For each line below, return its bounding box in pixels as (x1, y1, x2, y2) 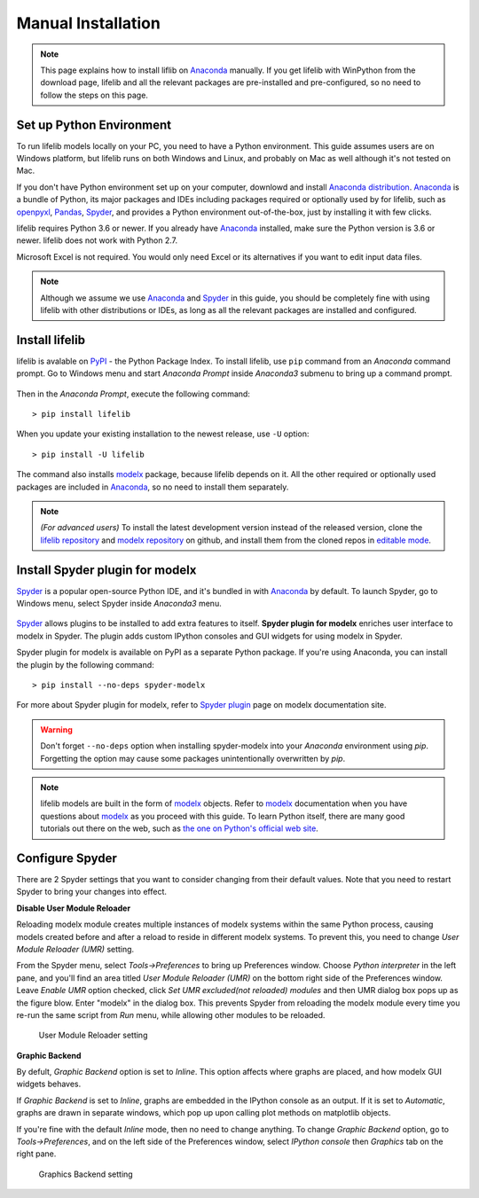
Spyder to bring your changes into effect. (16, 887, 168, 897)
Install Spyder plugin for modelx (16, 562, 197, 577)
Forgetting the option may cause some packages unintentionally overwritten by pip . (40, 753, 346, 763)
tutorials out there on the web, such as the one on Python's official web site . (40, 823, 318, 834)
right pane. (16, 1148, 57, 1159)
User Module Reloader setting (38, 1030, 148, 1041)
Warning (40, 724, 73, 735)
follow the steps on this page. (40, 90, 148, 100)
